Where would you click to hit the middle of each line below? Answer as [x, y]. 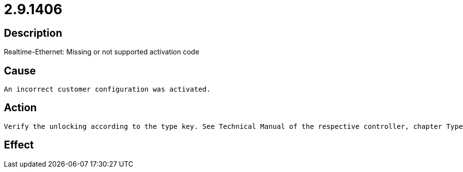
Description [33, 33]
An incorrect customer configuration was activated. [107, 89]
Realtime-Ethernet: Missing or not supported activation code [102, 52]
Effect [19, 145]
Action [20, 108]
